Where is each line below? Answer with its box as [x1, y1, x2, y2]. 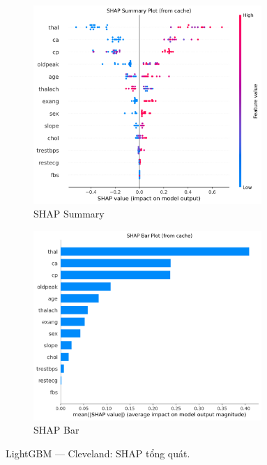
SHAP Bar [33, 422, 79, 437]
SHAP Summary [33, 206, 105, 221]
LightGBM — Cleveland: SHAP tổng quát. [6, 445, 190, 460]
